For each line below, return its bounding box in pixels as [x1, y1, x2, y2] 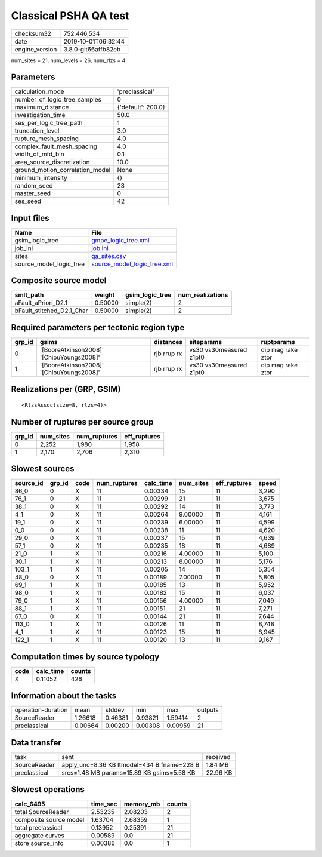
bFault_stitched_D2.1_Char [14, 306, 88, 315]
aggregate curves [14, 831, 65, 839]
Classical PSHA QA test [11, 9, 129, 22]
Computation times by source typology [11, 652, 160, 662]
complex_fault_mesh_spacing [14, 142, 98, 150]
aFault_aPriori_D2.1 [14, 299, 68, 307]
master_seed [14, 189, 51, 198]
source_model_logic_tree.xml [91, 260, 173, 268]
